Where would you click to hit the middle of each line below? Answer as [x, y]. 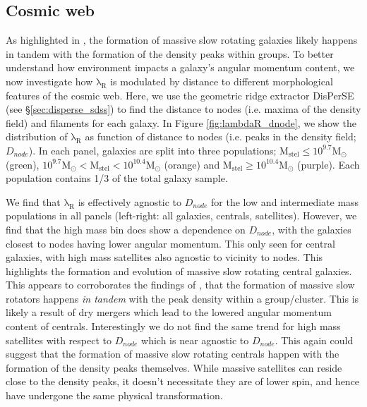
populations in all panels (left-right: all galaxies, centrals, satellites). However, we [181, 215]
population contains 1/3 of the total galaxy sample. [117, 178]
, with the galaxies [312, 229]
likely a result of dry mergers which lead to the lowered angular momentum [169, 312]
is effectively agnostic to [130, 201]
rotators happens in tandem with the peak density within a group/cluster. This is [182, 298]
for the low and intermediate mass [285, 201]
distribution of [37, 136]
